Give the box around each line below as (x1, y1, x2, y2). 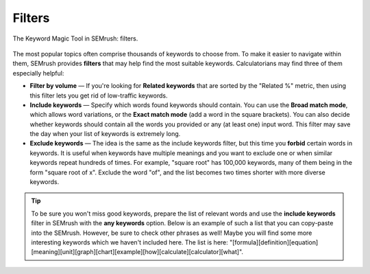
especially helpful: (12, 69, 64, 77)
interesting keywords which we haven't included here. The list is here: (31, 238, 229, 247)
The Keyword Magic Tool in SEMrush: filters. (12, 34, 138, 43)
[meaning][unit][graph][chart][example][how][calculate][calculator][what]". (31, 248, 243, 256)
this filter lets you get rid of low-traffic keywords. (29, 91, 168, 100)
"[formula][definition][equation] (230, 238, 319, 247)
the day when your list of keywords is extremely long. (29, 130, 181, 138)
